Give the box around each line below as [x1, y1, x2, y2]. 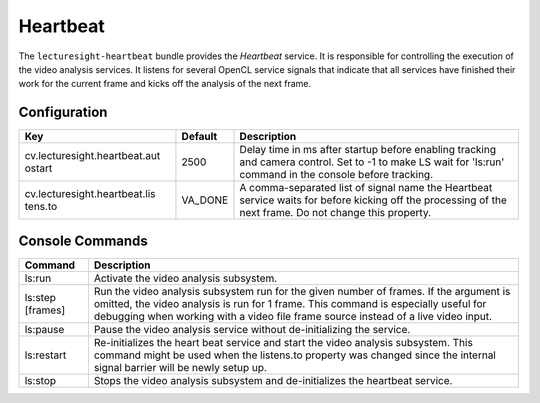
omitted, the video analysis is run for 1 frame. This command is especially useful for [93, 296, 487, 310]
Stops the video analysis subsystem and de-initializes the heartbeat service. [93, 373, 453, 387]
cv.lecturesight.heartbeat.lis [24, 187, 156, 201]
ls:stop [24, 373, 57, 387]
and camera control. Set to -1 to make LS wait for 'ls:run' [239, 155, 505, 169]
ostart [24, 161, 53, 175]
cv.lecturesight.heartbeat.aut [24, 149, 161, 163]
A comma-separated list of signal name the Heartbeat [239, 181, 493, 195]
